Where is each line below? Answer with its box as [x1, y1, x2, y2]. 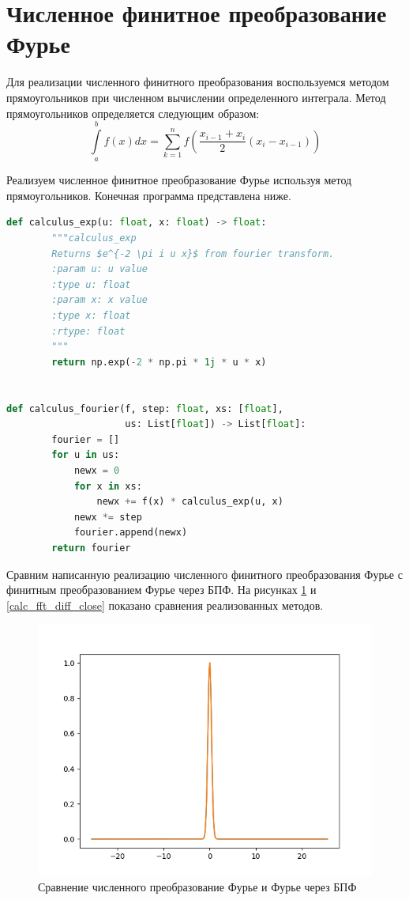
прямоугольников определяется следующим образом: [6, 104, 260, 121]
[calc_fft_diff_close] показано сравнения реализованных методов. [6, 596, 324, 613]
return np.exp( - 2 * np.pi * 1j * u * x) [51, 356, 267, 368]
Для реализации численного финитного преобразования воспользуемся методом [6, 74, 389, 90]
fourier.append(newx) [73, 527, 188, 539]
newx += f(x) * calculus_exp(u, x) [96, 496, 283, 508]
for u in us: [51, 449, 120, 461]
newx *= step [73, 511, 142, 523]
